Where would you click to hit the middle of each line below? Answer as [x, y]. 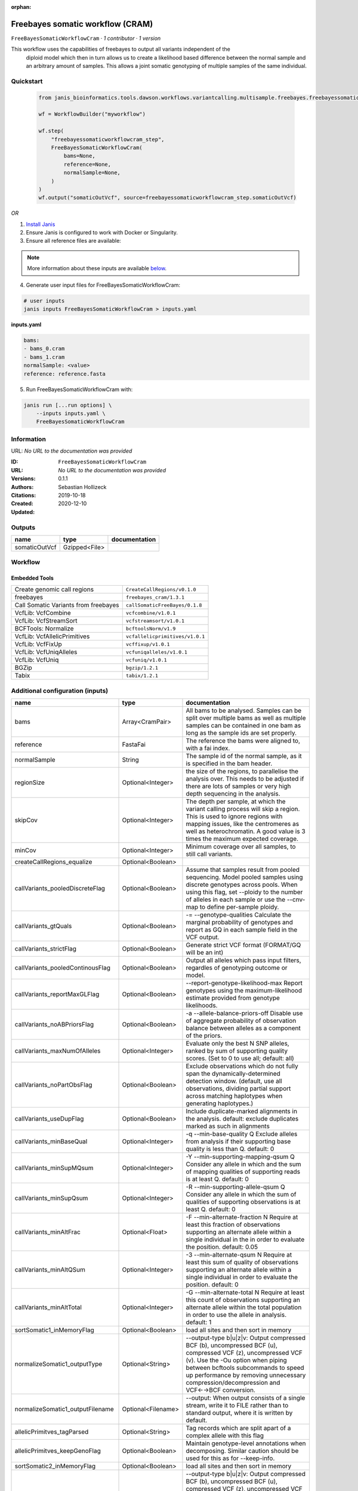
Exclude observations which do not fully [242, 1066]
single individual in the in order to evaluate [245, 1239]
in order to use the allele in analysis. [236, 1315]
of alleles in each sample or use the [236, 899]
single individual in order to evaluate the [242, 1277]
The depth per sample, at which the [236, 802]
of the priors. [204, 1036]
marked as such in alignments [228, 1126]
